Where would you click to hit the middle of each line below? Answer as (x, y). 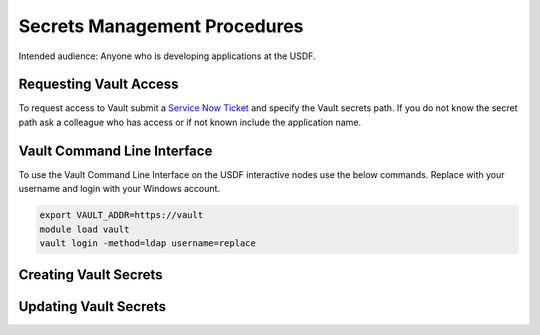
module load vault (84, 229)
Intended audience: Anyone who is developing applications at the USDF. (167, 56)
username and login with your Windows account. (119, 189)
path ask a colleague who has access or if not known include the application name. (190, 122)
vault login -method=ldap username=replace (148, 243)
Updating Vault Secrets (92, 306)
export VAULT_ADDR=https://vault (121, 215)
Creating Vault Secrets (91, 275)
